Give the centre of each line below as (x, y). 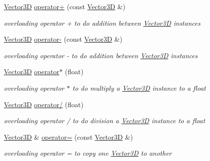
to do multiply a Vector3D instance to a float (139, 88)
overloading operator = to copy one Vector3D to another (88, 153)
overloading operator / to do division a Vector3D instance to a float (105, 121)
